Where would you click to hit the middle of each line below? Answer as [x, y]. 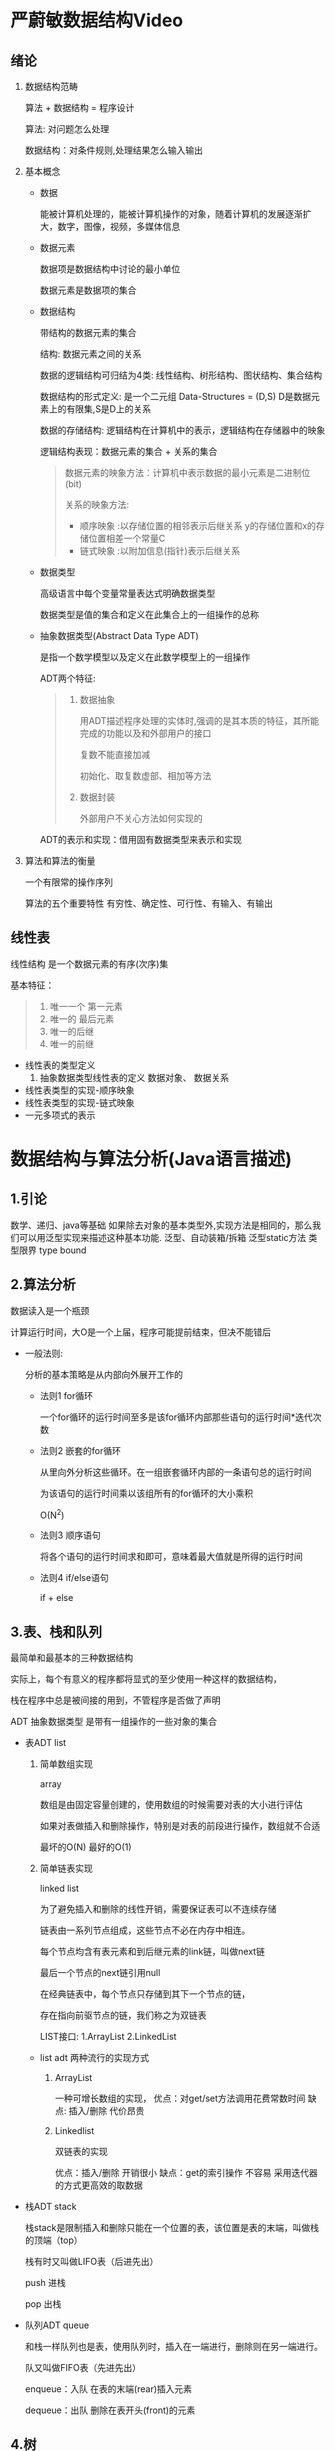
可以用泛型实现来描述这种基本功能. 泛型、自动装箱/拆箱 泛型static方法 [162, 1237]
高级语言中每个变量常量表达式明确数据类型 [127, 593]
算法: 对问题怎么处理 [67, 129]
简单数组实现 [66, 1764]
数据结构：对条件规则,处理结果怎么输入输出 [113, 150]
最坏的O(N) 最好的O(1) [85, 1847]
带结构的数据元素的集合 [88, 332]
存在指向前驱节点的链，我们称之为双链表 [123, 2015]
